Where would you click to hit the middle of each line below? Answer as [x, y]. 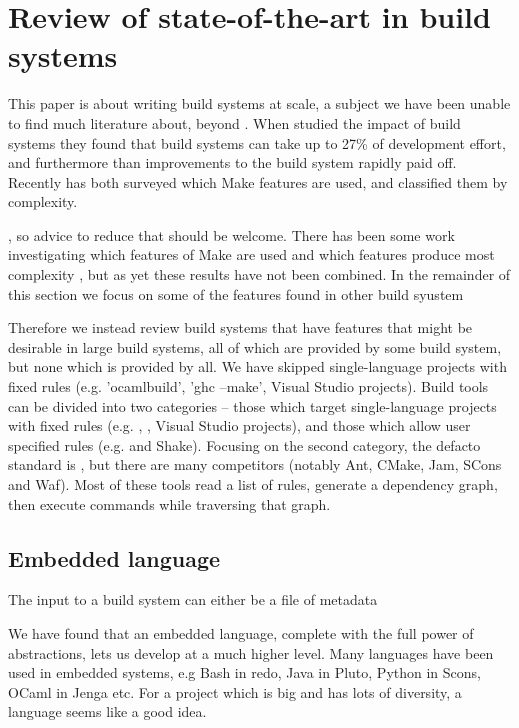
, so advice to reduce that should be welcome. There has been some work [231, 234]
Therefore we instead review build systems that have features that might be [240, 327]
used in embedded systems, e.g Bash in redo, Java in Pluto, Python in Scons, [245, 672]
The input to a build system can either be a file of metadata [193, 599]
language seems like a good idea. [107, 711]
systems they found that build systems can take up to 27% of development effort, [257, 142]
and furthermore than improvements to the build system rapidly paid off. [232, 162]
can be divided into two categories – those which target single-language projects [252, 405]
